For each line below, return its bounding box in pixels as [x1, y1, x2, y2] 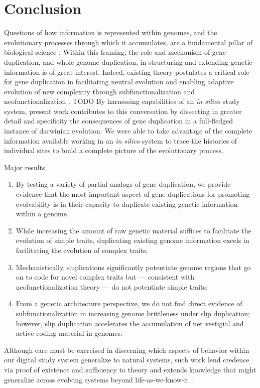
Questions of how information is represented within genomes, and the [4, 27, 217, 38]
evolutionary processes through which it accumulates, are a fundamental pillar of [4, 37, 252, 47]
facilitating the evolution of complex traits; [16, 245, 148, 255]
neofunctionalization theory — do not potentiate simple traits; [16, 281, 208, 292]
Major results [4, 162, 45, 172]
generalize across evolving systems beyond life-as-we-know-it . [4, 374, 193, 384]
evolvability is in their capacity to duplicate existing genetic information [16, 198, 238, 209]
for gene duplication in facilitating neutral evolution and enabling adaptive [4, 76, 234, 87]
